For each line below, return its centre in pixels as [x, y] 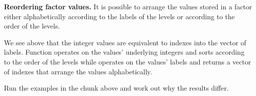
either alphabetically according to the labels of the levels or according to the [119, 16]
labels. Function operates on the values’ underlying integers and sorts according [124, 52]
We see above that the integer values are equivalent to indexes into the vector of [125, 42]
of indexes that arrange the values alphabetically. [78, 71]
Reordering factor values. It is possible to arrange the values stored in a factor [128, 6]
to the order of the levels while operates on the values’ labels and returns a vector [128, 61]
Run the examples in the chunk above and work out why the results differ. [116, 88]
